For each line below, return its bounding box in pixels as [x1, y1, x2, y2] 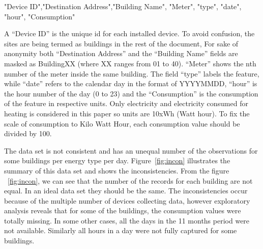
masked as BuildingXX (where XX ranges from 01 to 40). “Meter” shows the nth [4, 58, 256, 68]
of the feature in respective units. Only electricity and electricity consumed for [4, 98, 248, 109]
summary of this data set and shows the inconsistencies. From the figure [4, 165, 229, 176]
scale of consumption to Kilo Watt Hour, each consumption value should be [4, 118, 240, 129]
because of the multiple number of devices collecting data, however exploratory [4, 195, 250, 206]
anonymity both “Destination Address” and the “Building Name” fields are [4, 48, 238, 59]
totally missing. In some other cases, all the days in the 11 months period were [4, 215, 250, 226]
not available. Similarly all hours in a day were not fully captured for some [4, 225, 237, 236]
